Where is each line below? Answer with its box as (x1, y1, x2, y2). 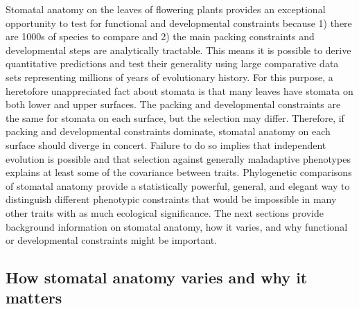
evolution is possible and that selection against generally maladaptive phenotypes (6, 151, 351, 166)
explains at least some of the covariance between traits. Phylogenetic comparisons (6, 165, 352, 179)
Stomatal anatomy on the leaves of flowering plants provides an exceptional (6, 2, 326, 16)
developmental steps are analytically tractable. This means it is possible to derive (6, 42, 351, 57)
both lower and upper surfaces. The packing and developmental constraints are (6, 97, 341, 112)
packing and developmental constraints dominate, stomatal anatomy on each (6, 124, 331, 139)
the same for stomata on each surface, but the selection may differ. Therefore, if (6, 110, 344, 125)
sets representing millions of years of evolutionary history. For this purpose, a (6, 69, 333, 84)
